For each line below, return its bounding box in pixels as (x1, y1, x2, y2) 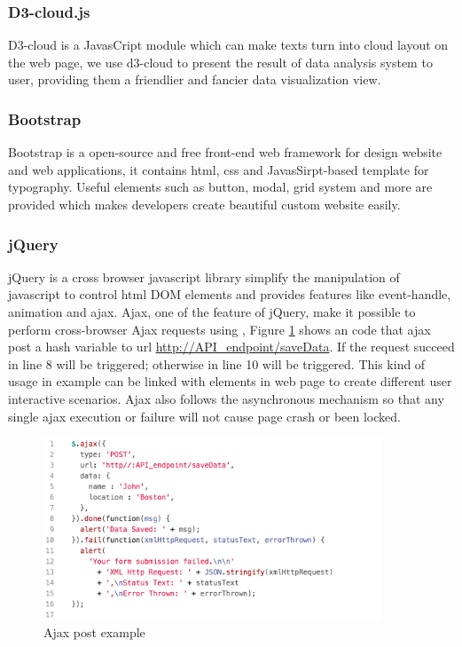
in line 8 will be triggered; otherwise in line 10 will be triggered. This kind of (8, 354, 426, 373)
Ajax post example (43, 623, 145, 642)
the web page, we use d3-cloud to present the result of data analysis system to (8, 52, 433, 71)
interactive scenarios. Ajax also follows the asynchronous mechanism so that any (8, 389, 444, 407)
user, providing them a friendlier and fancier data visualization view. (8, 70, 381, 89)
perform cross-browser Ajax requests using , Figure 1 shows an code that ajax (8, 320, 431, 338)
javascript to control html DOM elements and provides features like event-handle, (8, 285, 451, 304)
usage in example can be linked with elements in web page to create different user (8, 372, 452, 391)
